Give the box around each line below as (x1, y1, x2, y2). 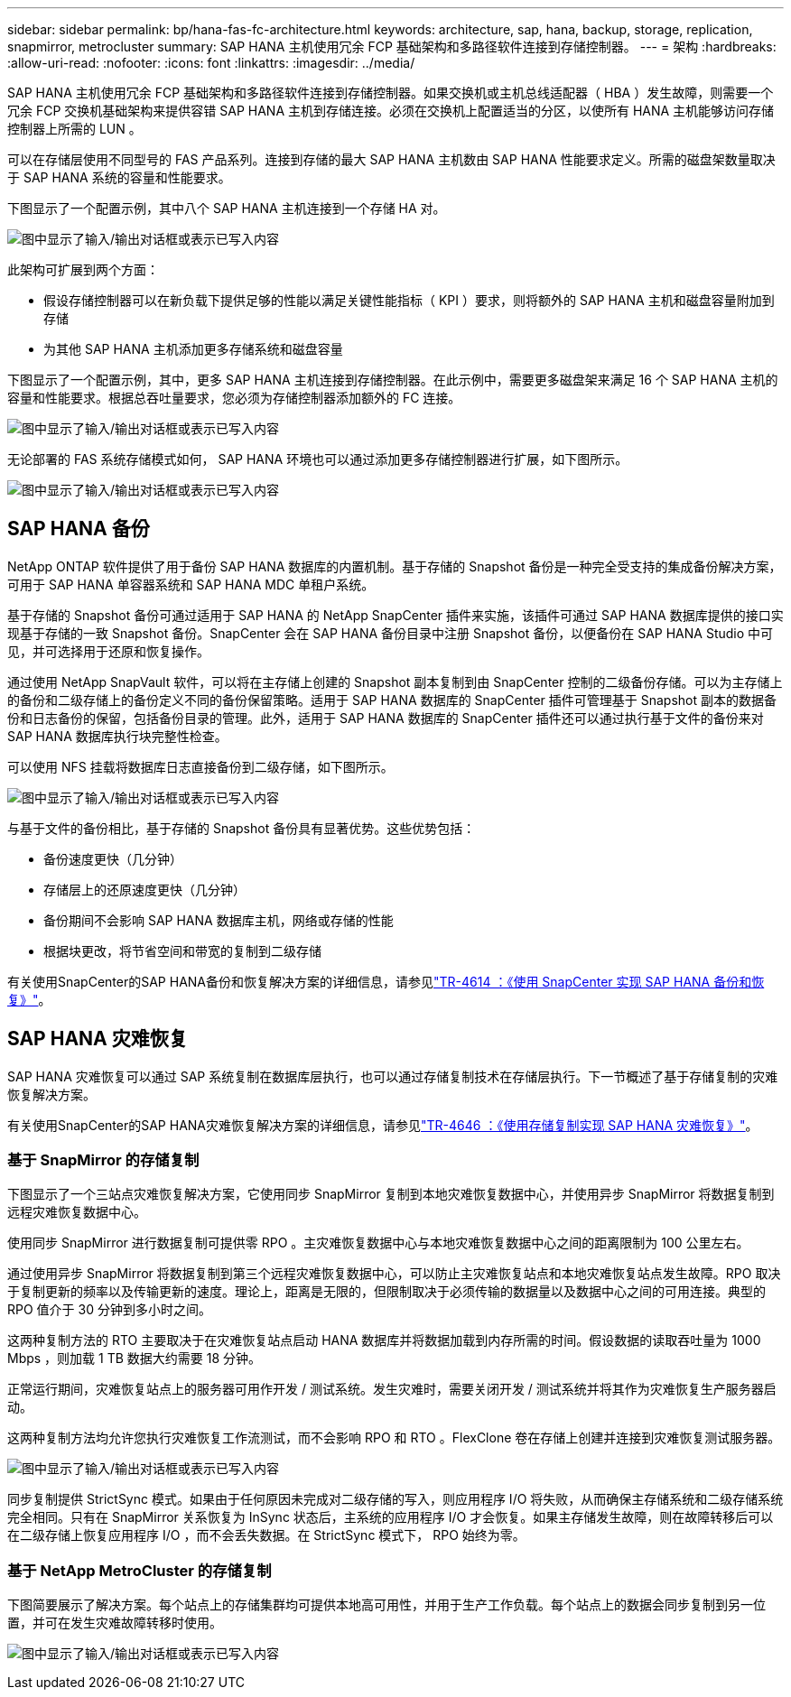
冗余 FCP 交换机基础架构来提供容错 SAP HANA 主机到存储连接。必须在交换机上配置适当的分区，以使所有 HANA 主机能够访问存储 (7, 103, 775, 118)
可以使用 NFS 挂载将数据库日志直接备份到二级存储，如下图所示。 (7, 758, 394, 774)
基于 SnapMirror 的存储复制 (7, 1151, 200, 1170)
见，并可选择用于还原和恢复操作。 (7, 643, 209, 659)
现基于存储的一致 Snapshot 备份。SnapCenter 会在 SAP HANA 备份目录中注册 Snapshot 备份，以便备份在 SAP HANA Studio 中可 (7, 625, 774, 641)
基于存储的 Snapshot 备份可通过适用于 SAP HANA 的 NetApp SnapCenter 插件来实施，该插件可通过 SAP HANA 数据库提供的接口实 (7, 607, 784, 623)
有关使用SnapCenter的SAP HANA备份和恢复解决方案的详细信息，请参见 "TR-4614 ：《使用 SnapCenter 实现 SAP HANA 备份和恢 (7, 973, 765, 989)
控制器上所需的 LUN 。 (7, 121, 142, 136)
